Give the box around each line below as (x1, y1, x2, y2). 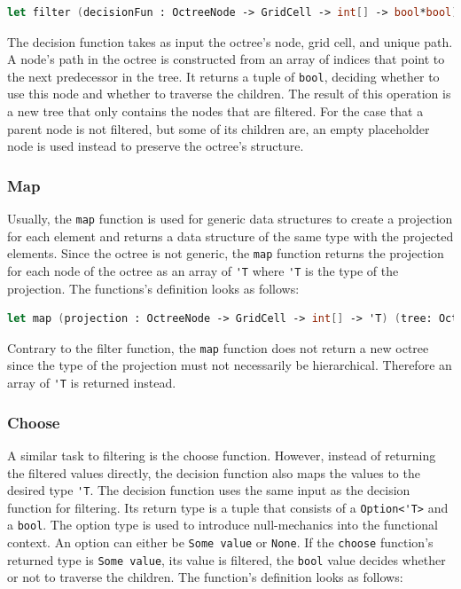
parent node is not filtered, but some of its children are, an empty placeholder (7, 119, 430, 137)
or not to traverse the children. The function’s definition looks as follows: (7, 568, 403, 586)
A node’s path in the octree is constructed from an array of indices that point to (7, 50, 445, 68)
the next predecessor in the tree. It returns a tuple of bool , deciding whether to (7, 67, 440, 85)
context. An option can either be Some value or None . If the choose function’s (7, 533, 434, 552)
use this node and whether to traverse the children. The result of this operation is (7, 84, 451, 103)
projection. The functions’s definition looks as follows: (7, 279, 300, 297)
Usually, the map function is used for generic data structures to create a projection (7, 209, 453, 228)
